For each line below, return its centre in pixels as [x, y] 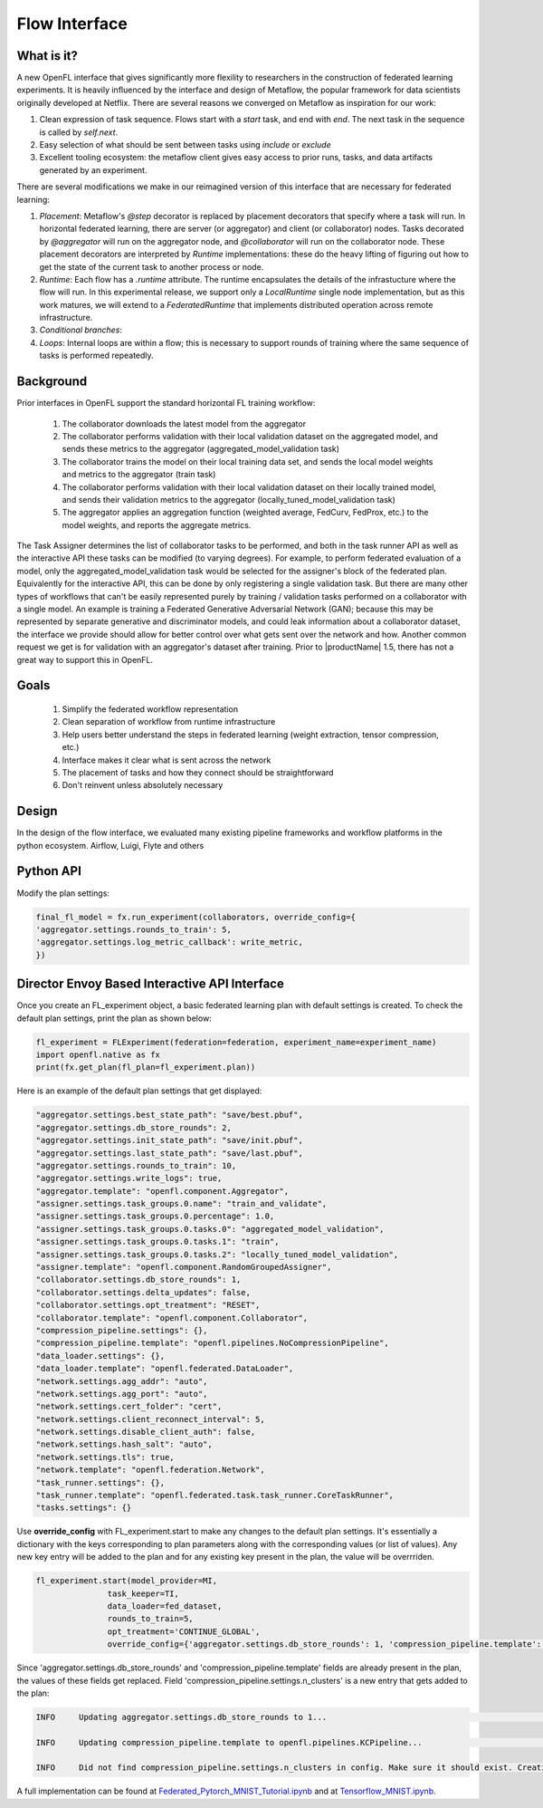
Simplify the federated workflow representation [150, 709]
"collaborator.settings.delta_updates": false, [143, 1292]
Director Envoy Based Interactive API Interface [150, 984]
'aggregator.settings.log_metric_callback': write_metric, [169, 942]
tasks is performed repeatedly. [96, 356]
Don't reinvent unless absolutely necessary [143, 785]
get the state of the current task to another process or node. [152, 266]
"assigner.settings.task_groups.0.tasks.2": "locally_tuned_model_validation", [217, 1254]
